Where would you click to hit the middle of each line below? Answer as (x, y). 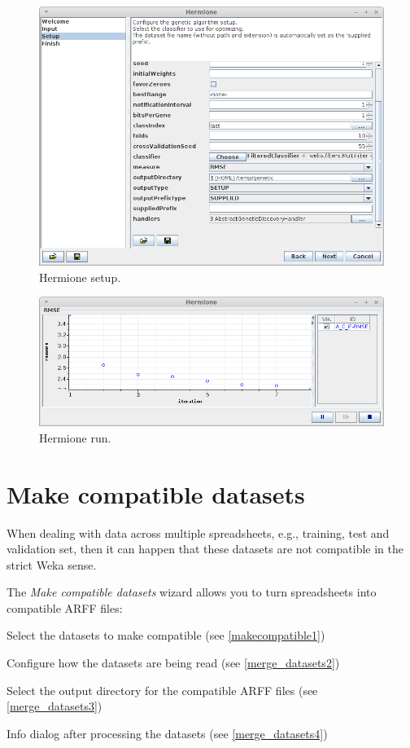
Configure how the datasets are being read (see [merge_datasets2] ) (173, 663)
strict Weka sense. (52, 564)
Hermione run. (75, 437)
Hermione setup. (80, 277)
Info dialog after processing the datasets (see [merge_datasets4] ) (167, 733)
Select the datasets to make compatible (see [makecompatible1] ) (166, 635)
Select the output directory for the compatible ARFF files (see (162, 690)
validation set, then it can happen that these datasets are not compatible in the (205, 549)
